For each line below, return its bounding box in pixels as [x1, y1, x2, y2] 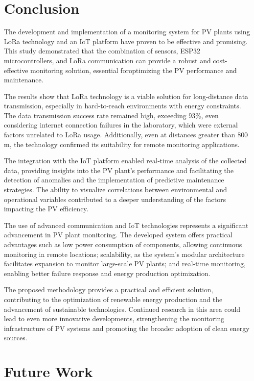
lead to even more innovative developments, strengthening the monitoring [4, 313, 225, 324]
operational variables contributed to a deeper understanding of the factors [4, 194, 226, 204]
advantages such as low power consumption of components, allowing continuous [4, 239, 242, 249]
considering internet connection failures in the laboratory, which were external [4, 120, 238, 130]
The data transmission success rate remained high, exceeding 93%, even [4, 110, 219, 120]
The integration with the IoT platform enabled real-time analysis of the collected [4, 155, 247, 166]
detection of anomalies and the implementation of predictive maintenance [4, 175, 224, 185]
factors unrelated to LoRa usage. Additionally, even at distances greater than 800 [4, 129, 248, 140]
